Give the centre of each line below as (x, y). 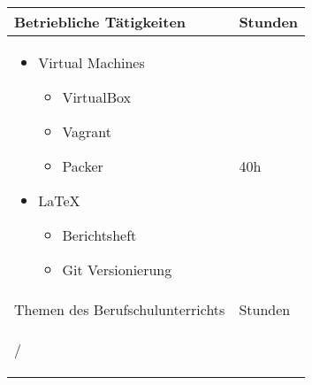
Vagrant (87, 131)
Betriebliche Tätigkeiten (100, 22)
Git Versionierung (117, 269)
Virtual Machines (91, 62)
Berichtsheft (99, 235)
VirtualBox (96, 97)
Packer (83, 166)
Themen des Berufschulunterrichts (120, 309)
